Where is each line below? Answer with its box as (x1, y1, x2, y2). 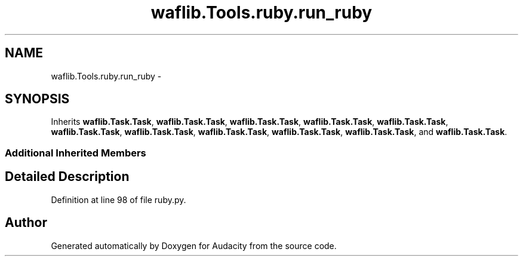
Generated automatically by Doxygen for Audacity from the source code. (51, 240, 337, 251)
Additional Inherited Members (5, 146, 146, 159)
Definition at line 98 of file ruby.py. (51, 194, 186, 205)
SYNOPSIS (5, 91, 70, 107)
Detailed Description (5, 169, 130, 185)
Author (5, 215, 47, 231)
